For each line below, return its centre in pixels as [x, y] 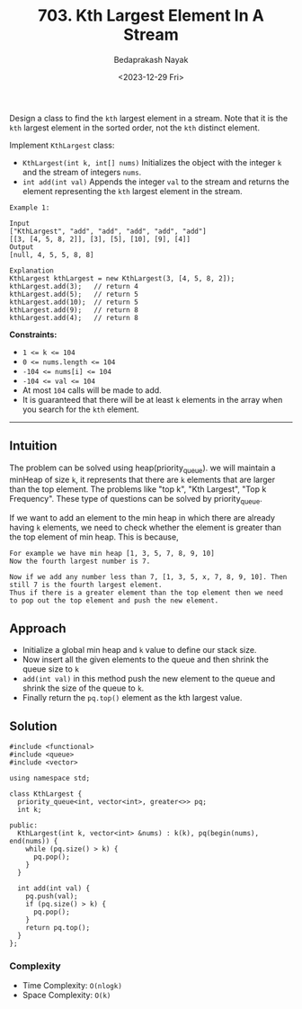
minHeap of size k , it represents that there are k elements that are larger [142, 479]
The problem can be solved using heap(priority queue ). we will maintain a [142, 469]
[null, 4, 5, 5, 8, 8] [52, 254]
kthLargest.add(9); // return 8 [74, 310]
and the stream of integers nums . [82, 172]
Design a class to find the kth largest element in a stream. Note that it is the [149, 118]
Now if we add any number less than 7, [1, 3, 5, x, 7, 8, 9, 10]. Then [148, 577]
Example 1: [30, 208]
